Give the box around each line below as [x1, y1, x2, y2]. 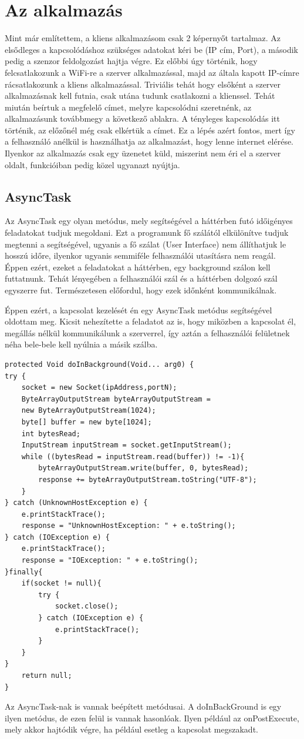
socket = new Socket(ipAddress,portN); [21, 383, 177, 392]
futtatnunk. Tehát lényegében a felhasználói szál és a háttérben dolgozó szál [5, 272, 278, 285]
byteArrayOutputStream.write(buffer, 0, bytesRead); [38, 464, 249, 473]
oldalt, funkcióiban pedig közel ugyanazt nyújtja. [5, 158, 180, 170]
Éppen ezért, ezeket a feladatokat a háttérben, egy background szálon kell [5, 260, 271, 273]
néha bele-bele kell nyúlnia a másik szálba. [5, 338, 158, 350]
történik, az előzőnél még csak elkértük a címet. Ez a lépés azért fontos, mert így [5, 123, 295, 136]
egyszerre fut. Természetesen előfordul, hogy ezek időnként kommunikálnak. [5, 284, 277, 296]
